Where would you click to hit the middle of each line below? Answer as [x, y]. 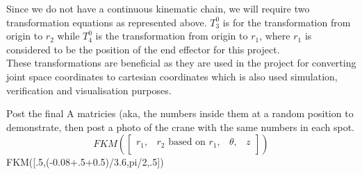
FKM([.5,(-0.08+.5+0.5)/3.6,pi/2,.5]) [85, 162]
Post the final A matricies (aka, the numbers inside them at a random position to [180, 113]
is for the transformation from [287, 22]
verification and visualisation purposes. [89, 90]
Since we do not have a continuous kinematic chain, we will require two [158, 8]
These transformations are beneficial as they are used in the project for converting [181, 63]
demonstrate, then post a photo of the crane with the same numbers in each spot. [180, 127]
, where [275, 36]
